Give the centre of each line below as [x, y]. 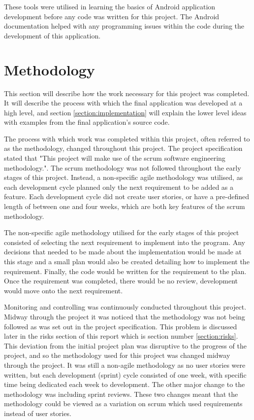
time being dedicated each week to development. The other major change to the [125, 384]
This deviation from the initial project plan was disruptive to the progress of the [125, 345]
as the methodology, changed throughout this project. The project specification [123, 148]
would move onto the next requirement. [63, 290]
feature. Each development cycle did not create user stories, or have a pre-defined [127, 196]
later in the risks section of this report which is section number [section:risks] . [121, 336]
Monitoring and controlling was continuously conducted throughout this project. [125, 307]
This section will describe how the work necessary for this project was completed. [127, 93]
